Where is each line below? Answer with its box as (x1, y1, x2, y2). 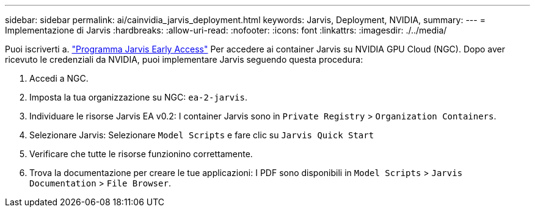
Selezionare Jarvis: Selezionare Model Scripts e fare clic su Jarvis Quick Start (29, 130, 374, 140)
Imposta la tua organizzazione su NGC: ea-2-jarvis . (29, 92, 247, 102)
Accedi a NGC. (29, 73, 89, 83)
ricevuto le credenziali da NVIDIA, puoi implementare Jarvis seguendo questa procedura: (5, 54, 363, 65)
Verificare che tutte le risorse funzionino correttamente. (29, 149, 253, 159)
